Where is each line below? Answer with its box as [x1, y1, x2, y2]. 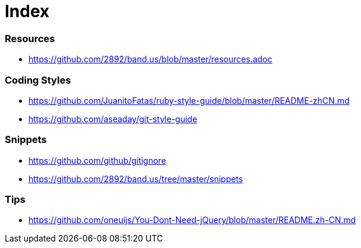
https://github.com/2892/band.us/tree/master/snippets [28, 173, 243, 184]
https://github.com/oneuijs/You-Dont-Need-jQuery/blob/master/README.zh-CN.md [28, 215, 356, 225]
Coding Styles [5, 74, 71, 86]
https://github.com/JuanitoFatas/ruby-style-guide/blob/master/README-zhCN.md [28, 95, 350, 106]
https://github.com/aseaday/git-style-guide [28, 113, 197, 124]
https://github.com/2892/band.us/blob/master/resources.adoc [28, 54, 273, 65]
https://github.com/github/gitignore [28, 155, 167, 166]
